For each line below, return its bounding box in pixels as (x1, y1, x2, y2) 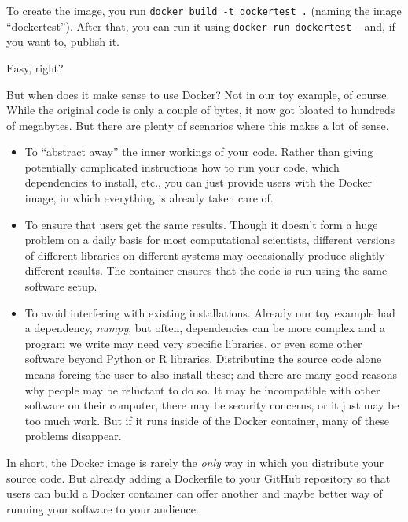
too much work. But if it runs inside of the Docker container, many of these (24, 412, 389, 428)
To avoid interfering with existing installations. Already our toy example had (24, 304, 395, 320)
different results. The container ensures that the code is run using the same (24, 262, 388, 279)
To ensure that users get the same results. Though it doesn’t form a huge (24, 216, 378, 232)
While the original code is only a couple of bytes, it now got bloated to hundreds (6, 102, 395, 118)
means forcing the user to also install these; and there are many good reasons (24, 366, 397, 382)
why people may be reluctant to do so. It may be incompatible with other (24, 381, 380, 398)
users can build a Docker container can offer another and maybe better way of (6, 485, 383, 502)
